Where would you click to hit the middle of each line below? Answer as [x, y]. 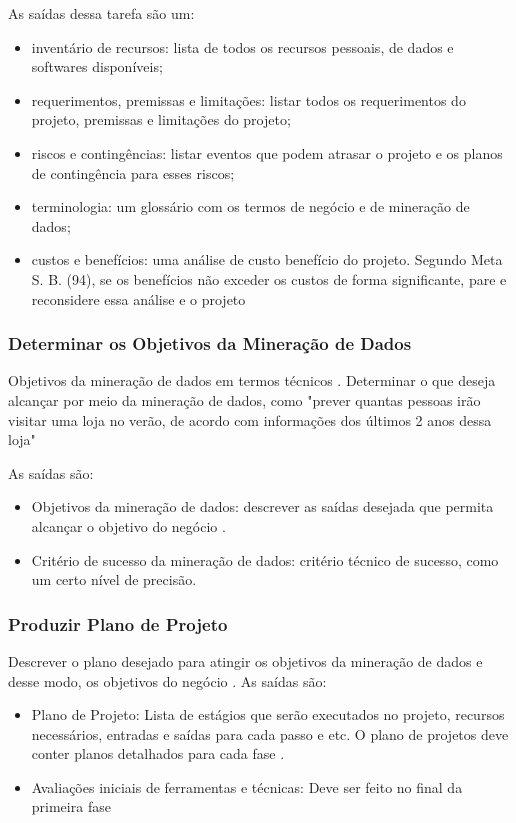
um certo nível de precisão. [114, 579]
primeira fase [71, 806]
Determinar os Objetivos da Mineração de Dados [210, 343]
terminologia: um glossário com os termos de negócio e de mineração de [250, 206]
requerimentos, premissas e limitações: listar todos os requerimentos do [248, 99]
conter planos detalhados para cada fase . [158, 753]
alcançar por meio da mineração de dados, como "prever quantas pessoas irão [244, 399]
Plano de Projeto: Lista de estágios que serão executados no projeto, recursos [268, 714]
